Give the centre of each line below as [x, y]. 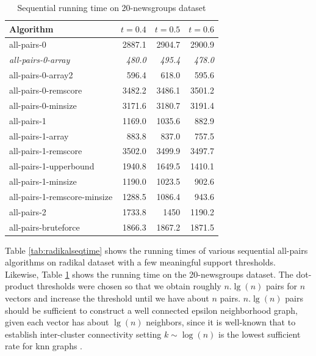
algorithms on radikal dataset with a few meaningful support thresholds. [140, 262]
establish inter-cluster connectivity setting [83, 334]
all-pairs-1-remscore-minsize [61, 196]
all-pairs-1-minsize [43, 181]
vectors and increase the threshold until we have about [107, 298]
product [20, 286]
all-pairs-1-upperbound [52, 166]
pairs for [282, 286]
